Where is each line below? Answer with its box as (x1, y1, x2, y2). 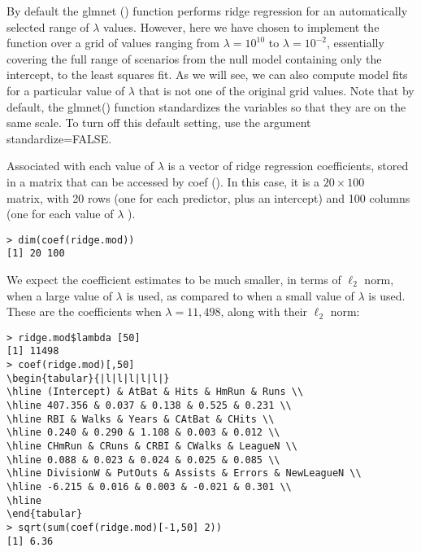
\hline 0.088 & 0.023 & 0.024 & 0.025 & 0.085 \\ (7, 453, 280, 466)
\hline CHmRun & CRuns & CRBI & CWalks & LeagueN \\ (7, 440, 297, 453)
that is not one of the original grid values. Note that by (138, 81, 414, 99)
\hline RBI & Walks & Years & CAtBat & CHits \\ (7, 413, 275, 425)
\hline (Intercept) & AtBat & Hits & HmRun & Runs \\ (7, 386, 304, 398)
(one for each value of (7, 205, 114, 222)
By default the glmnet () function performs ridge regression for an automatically (7, 2, 408, 19)
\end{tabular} (7, 508, 83, 520)
